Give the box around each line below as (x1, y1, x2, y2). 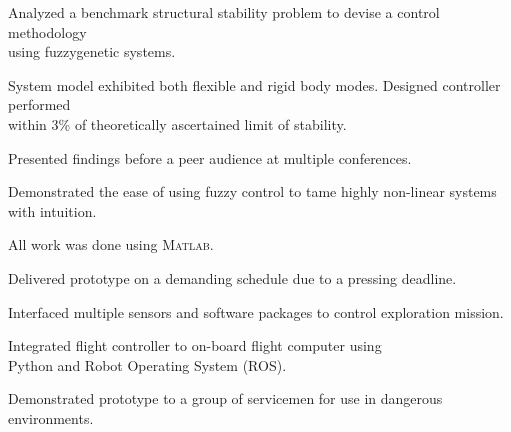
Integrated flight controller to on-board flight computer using (8, 335, 382, 356)
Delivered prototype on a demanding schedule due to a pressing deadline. (8, 267, 457, 288)
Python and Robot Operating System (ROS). (8, 354, 287, 375)
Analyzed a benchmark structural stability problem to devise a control (8, 2, 440, 22)
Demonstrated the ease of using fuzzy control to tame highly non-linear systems (8, 181, 497, 202)
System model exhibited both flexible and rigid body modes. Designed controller (8, 74, 501, 95)
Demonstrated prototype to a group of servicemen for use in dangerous (8, 388, 443, 409)
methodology (8, 21, 87, 42)
